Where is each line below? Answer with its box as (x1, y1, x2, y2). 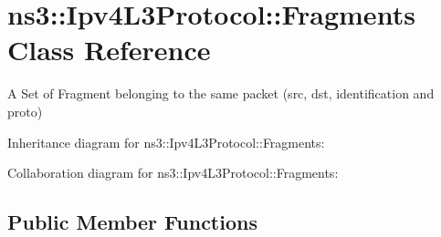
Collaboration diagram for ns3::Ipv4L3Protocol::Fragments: (7, 163, 339, 182)
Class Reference (7, 31, 211, 68)
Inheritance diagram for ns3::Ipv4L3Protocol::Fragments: (7, 132, 325, 151)
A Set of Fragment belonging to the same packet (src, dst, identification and (7, 84, 435, 103)
